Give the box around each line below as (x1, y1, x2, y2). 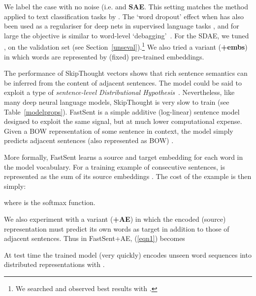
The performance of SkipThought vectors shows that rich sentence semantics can (4, 68, 248, 78)
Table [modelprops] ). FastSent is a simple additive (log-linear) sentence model (4, 106, 240, 117)
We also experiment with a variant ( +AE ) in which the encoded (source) (4, 213, 226, 224)
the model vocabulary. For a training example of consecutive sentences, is (4, 161, 225, 172)
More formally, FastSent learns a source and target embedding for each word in (4, 151, 243, 162)
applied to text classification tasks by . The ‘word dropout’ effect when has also (4, 11, 244, 21)
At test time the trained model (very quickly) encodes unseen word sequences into (4, 249, 252, 260)
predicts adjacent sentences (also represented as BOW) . (4, 135, 174, 146)
